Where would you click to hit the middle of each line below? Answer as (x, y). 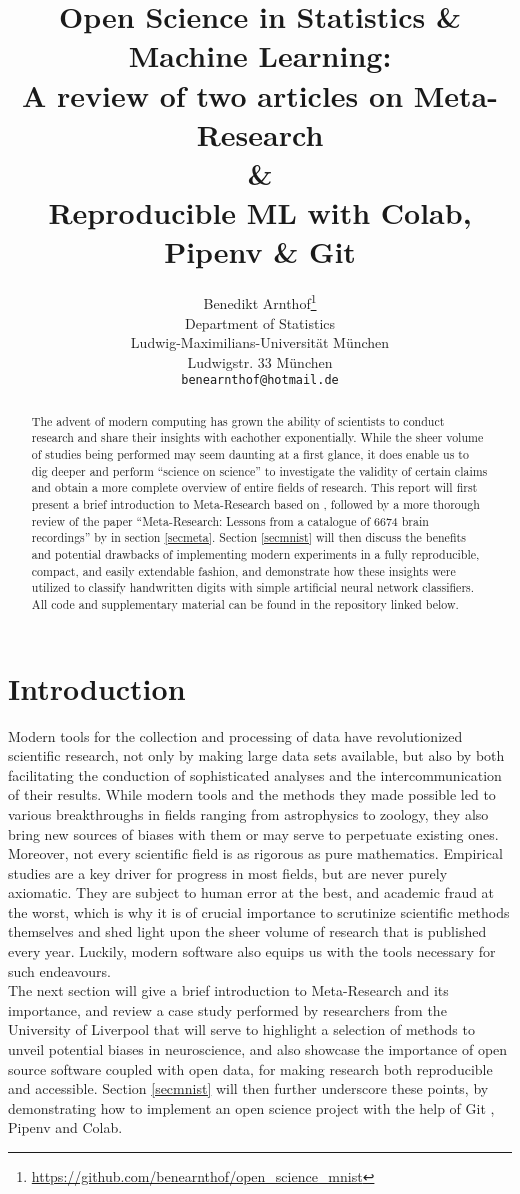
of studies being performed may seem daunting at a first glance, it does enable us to (250, 454)
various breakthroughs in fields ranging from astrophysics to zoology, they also (248, 813)
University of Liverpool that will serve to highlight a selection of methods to (241, 1029)
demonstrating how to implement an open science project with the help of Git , (251, 1107)
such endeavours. (59, 970)
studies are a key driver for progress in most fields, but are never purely (228, 872)
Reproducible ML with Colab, (260, 212)
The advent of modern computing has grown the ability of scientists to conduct (238, 420)
